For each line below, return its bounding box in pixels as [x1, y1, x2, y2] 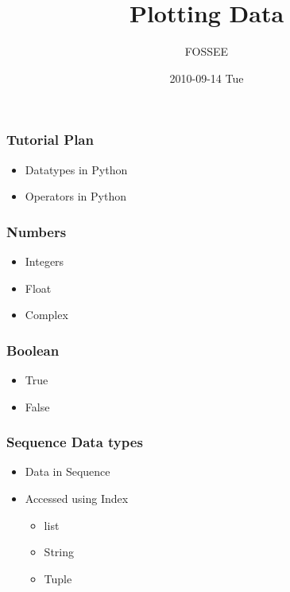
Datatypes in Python [25, 161, 128, 177]
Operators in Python [25, 188, 126, 204]
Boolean [6, 340, 60, 360]
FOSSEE [184, 43, 229, 60]
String [44, 543, 74, 560]
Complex [25, 306, 68, 323]
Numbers [6, 221, 67, 241]
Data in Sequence [25, 463, 110, 480]
